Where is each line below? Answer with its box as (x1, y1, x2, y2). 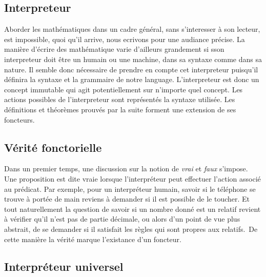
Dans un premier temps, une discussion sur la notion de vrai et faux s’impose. (4, 163, 248, 174)
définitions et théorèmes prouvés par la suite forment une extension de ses (4, 104, 236, 114)
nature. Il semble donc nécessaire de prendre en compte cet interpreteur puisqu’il (4, 64, 258, 74)
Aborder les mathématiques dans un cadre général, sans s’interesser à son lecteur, (4, 24, 260, 34)
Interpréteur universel (4, 259, 124, 274)
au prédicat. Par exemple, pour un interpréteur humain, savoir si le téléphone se (4, 183, 256, 194)
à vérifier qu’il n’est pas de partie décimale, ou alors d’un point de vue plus (4, 213, 240, 224)
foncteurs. (4, 114, 35, 125)
